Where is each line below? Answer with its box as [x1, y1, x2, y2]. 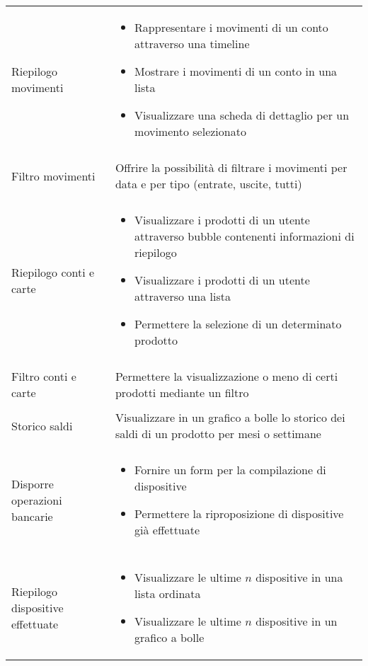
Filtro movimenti [11, 167, 96, 184]
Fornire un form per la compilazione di [134, 461, 326, 478]
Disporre [11, 475, 54, 492]
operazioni [11, 491, 62, 508]
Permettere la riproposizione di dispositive [134, 505, 344, 522]
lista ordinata [134, 585, 201, 602]
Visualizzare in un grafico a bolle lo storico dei [115, 409, 345, 425]
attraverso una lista [134, 288, 231, 304]
